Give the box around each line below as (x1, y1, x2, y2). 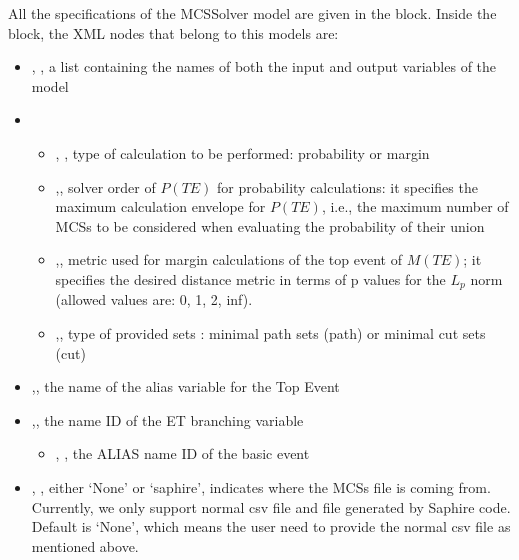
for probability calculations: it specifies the (217, 176, 478, 197)
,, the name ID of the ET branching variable (31, 409, 304, 430)
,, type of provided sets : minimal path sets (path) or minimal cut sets (55, 322, 486, 343)
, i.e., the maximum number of (321, 196, 509, 217)
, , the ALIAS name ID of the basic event (55, 443, 310, 464)
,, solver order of (55, 176, 156, 197)
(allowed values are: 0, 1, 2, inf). (55, 289, 253, 310)
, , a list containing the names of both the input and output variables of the (31, 56, 497, 77)
